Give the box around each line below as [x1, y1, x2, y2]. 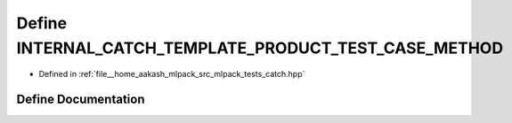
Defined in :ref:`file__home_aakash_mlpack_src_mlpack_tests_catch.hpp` [38, 69, 305, 80]
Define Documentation [16, 92, 145, 107]
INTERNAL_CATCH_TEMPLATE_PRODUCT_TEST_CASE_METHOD [16, 38, 503, 58]
